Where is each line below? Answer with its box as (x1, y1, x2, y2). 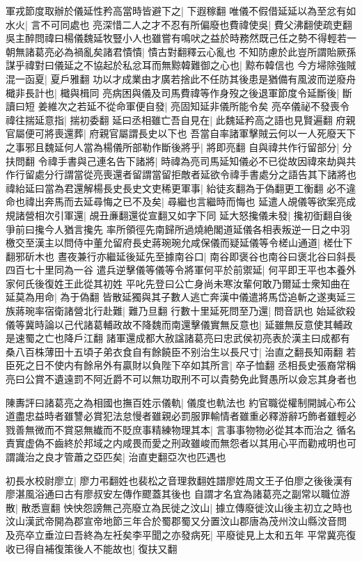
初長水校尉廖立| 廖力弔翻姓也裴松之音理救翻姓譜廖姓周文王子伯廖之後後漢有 (6, 473, 353, 487)
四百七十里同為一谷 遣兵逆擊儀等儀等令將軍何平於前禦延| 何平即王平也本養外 (6, 262, 356, 277)
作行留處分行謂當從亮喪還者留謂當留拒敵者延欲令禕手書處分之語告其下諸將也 (6, 167, 356, 182)
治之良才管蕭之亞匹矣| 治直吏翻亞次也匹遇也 (24, 450, 226, 464)
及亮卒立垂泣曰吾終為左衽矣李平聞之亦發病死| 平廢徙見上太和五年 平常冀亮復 (6, 527, 356, 542)
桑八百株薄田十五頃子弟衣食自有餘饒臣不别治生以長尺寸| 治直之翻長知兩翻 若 (6, 344, 356, 358)
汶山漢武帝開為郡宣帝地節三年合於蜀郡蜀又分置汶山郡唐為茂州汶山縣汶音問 (6, 514, 347, 528)
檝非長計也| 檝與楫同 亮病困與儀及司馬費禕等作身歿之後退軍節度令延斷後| (6, 85, 340, 100)
